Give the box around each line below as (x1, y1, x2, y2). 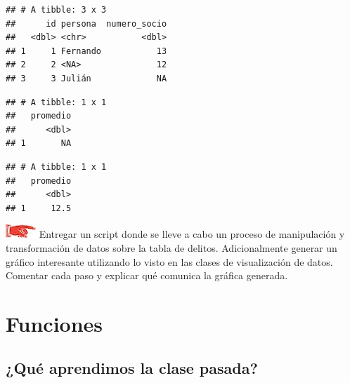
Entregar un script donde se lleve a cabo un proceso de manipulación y (39, 227, 345, 241)
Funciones (6, 309, 103, 337)
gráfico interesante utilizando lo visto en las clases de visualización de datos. (6, 254, 333, 269)
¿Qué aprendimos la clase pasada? (6, 357, 258, 379)
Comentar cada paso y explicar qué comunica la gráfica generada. (6, 268, 288, 283)
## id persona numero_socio (6, 18, 167, 29)
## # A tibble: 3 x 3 (6, 5, 107, 15)
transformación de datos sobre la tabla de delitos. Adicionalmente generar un (6, 240, 337, 255)
